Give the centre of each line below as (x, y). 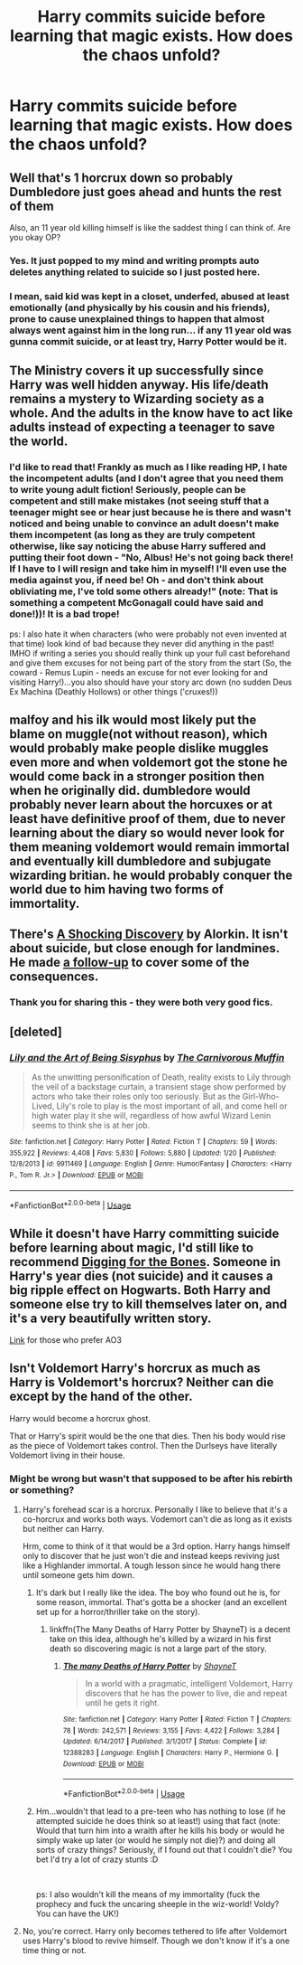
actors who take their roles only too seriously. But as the (136, 1096)
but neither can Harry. (63, 1529)
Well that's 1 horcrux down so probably (121, 178)
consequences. (54, 977)
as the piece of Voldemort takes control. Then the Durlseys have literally (143, 1445)
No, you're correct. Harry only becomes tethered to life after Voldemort (155, 1932)
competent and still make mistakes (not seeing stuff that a (139, 501)
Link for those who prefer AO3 (65, 1340)
